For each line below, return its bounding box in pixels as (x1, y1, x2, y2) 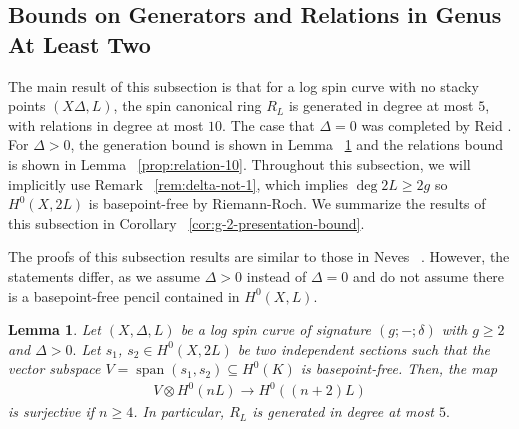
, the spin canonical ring (113, 95, 262, 116)
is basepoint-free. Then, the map (300, 358, 498, 379)
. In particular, (133, 401, 225, 422)
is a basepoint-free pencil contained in (8, 285, 240, 306)
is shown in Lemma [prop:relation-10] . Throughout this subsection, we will (8, 153, 471, 174)
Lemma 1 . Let (8, 319, 101, 340)
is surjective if (8, 401, 95, 422)
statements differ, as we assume (8, 265, 201, 286)
